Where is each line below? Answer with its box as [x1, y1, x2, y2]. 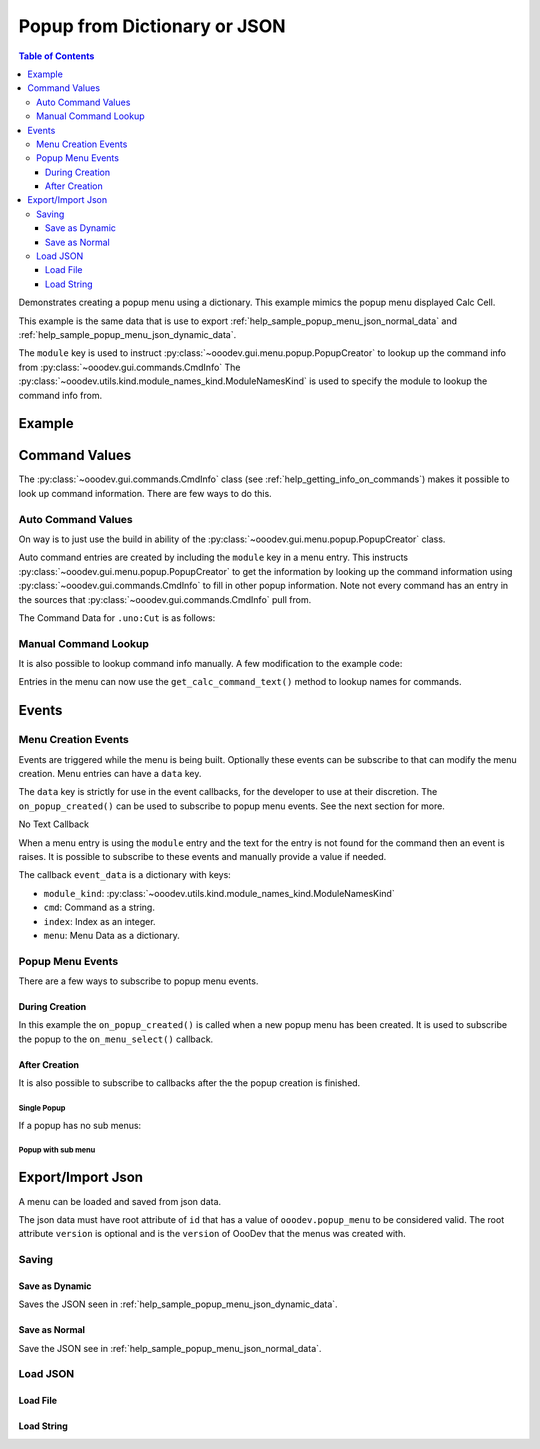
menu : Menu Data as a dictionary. [43, 929, 180, 941]
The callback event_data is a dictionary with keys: [18, 869, 232, 881]
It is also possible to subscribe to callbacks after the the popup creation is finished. [18, 1077, 361, 1089]
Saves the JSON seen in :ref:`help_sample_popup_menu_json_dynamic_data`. [18, 1298, 339, 1310]
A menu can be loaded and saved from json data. [18, 1195, 222, 1207]
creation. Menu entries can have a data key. [18, 768, 202, 780]
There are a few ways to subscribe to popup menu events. [18, 975, 259, 987]
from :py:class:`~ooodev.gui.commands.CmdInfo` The [18, 361, 241, 373]
